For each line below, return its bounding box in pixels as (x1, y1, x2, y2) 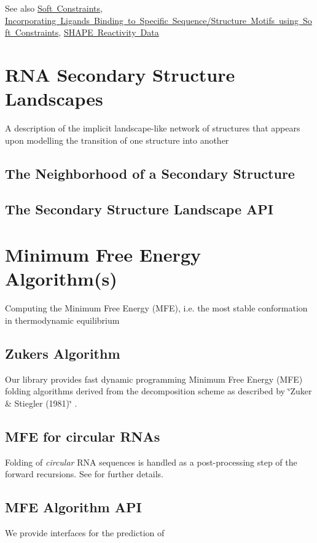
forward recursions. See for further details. (5, 467, 163, 480)
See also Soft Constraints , (5, 2, 103, 14)
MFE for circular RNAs (5, 426, 160, 445)
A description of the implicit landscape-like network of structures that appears (5, 122, 300, 135)
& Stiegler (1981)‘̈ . (5, 396, 77, 409)
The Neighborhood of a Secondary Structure (5, 163, 295, 182)
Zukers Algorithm (5, 343, 120, 362)
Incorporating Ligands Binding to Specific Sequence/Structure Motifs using (5, 14, 299, 26)
